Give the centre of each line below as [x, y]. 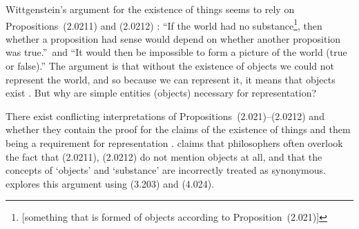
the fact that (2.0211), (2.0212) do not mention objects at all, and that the [164, 156]
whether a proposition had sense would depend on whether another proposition [173, 38]
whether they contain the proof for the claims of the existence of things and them [178, 129]
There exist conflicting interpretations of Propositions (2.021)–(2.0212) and [165, 116]
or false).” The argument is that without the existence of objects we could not [170, 66]
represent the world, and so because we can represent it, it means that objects [171, 79]
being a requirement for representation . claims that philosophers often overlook [174, 143]
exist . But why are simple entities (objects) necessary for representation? [161, 93]
